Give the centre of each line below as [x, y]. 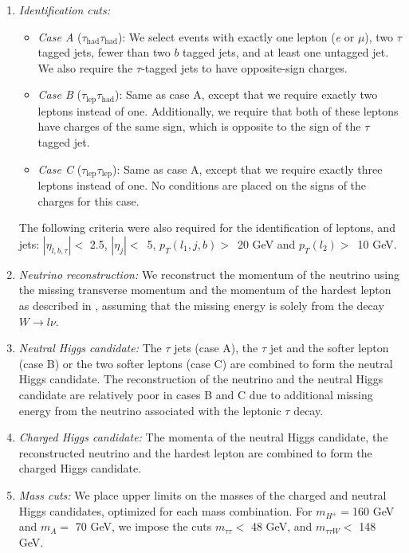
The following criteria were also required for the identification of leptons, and [207, 227]
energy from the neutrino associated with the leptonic [150, 410]
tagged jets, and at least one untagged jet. [286, 52]
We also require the [85, 67]
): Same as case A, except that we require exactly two [246, 94]
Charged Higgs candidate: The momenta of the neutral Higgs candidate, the [203, 437]
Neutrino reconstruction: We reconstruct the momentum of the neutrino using [209, 274]
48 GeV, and [281, 526]
